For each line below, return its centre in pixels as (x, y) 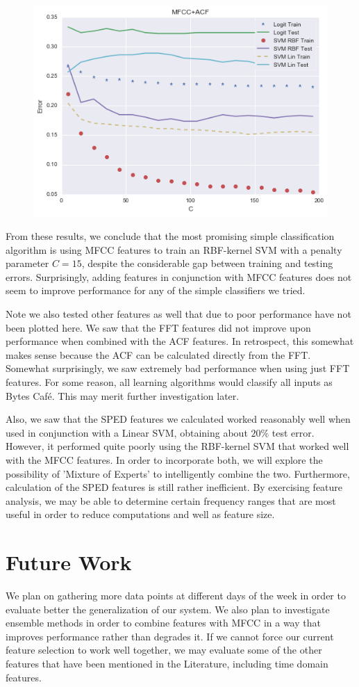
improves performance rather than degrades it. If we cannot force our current (170, 636)
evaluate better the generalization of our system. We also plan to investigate (168, 609)
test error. (293, 432)
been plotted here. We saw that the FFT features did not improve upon (158, 327)
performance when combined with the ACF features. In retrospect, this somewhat (180, 341)
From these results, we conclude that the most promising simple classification (170, 236)
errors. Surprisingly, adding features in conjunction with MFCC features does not (179, 276)
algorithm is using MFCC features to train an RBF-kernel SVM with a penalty (174, 249)
